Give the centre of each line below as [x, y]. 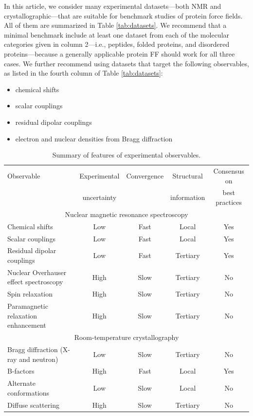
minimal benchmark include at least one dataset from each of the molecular [117, 34]
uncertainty [99, 197]
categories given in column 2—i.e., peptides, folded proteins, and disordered [117, 44]
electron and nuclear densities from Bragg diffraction [94, 138]
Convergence [145, 175]
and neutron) [39, 359]
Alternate [21, 383]
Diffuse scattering [33, 405]
